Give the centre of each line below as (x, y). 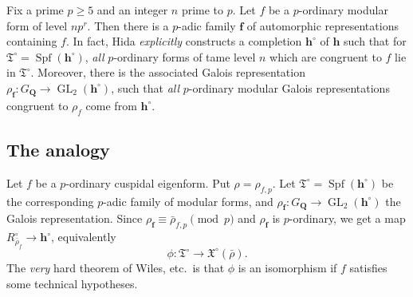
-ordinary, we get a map (347, 218)
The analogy (58, 149)
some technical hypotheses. (72, 283)
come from (111, 105)
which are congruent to (326, 56)
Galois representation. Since (75, 218)
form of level (37, 25)
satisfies (368, 268)
